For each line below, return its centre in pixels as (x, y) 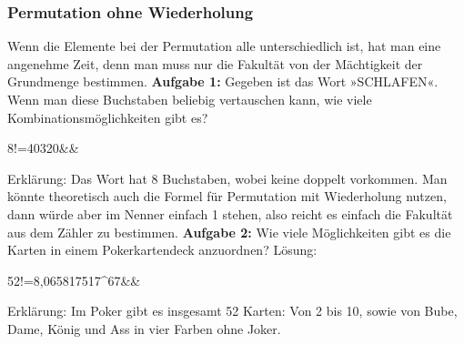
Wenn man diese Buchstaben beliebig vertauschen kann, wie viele (190, 99)
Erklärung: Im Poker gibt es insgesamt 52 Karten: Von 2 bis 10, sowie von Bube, (232, 311)
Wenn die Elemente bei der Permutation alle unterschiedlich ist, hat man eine (224, 46)
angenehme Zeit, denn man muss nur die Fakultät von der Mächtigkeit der (215, 63)
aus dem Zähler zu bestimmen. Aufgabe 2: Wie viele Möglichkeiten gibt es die (229, 232)
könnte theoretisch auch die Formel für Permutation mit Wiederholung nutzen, (227, 196)
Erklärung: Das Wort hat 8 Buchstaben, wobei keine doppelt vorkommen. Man (227, 178)
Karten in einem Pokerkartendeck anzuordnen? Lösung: (162, 250)
